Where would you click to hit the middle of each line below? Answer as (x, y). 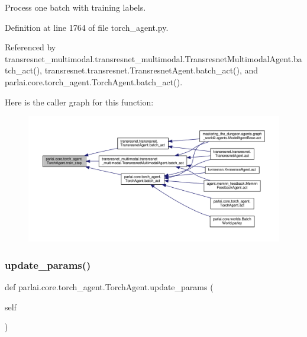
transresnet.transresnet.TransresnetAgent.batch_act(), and (151, 70)
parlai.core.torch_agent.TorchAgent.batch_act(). (94, 81)
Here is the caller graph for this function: (79, 102)
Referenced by (30, 47)
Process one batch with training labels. (75, 7)
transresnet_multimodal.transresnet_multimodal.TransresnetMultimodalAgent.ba (153, 58)
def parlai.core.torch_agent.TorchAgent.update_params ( (109, 286)
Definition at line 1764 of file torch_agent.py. (87, 27)
